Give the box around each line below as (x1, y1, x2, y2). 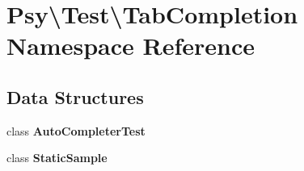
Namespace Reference (6, 29, 255, 62)
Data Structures (6, 84, 144, 109)
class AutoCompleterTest (6, 122, 146, 139)
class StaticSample (6, 149, 108, 166)
